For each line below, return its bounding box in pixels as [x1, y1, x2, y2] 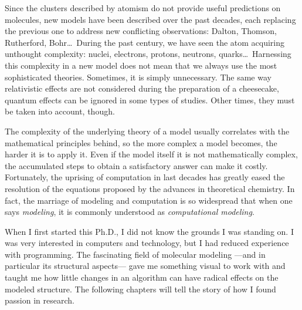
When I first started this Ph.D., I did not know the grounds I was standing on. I [5, 225, 294, 237]
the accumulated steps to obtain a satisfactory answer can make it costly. [5, 159, 268, 171]
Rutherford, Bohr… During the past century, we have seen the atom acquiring [5, 36, 285, 48]
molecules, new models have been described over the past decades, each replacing [5, 13, 296, 25]
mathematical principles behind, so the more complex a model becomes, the [5, 136, 277, 149]
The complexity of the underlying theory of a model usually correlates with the [5, 124, 290, 137]
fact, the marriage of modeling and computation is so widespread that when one [5, 194, 293, 206]
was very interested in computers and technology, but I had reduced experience [5, 237, 289, 249]
